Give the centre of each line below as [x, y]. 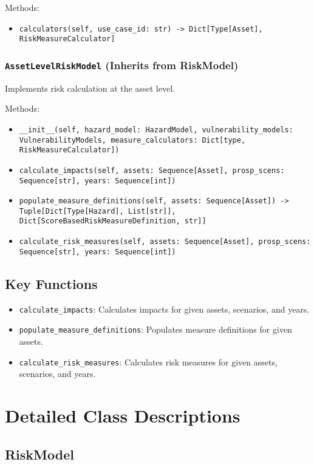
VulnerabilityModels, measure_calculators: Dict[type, [132, 140]
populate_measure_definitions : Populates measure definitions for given [155, 329]
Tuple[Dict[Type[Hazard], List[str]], [97, 211]
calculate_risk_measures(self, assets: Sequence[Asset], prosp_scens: [165, 242]
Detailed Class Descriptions [123, 415]
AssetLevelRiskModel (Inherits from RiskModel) [122, 65]
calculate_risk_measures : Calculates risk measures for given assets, [148, 361]
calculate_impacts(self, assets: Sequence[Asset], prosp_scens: [152, 170]
